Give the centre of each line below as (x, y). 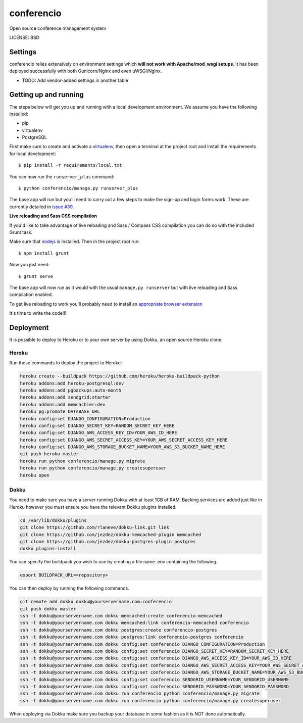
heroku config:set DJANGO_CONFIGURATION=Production (85, 419)
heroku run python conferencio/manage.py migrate (83, 461)
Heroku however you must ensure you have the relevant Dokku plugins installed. (93, 507)
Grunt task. (21, 232)
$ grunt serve (36, 276)
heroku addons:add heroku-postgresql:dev (72, 383)
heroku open (35, 475)
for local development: (33, 154)
